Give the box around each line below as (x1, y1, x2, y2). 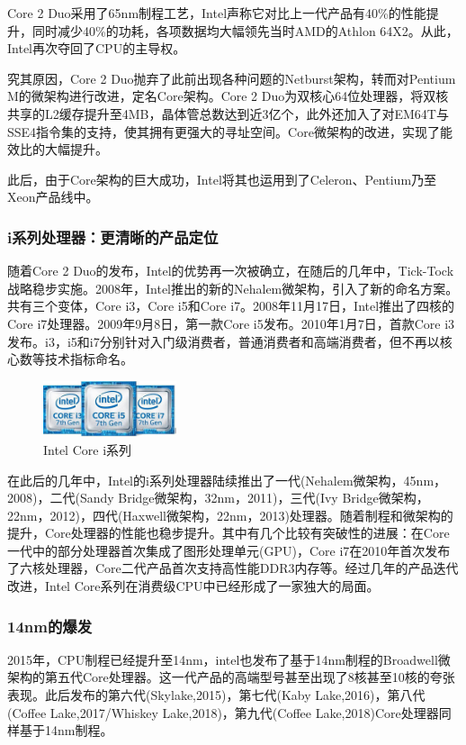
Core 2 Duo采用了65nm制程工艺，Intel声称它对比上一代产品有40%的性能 (7, 4, 426, 22)
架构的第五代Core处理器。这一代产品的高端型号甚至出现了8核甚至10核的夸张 (7, 668, 455, 686)
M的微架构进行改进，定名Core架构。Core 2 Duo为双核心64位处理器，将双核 (7, 86, 449, 105)
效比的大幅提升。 (7, 140, 108, 159)
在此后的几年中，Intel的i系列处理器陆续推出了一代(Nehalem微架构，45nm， (7, 470, 447, 489)
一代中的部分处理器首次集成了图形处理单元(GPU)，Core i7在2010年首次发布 (7, 541, 451, 559)
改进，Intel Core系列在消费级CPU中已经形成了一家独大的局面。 (7, 577, 380, 595)
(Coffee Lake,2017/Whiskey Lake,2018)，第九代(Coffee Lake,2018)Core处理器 (7, 703, 439, 722)
